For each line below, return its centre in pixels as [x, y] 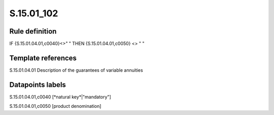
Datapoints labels [38, 85]
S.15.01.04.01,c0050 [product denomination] [55, 106]
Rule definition [33, 31]
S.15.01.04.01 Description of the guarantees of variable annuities [76, 70]
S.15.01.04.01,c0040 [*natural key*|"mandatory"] [60, 97]
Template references [43, 58]
